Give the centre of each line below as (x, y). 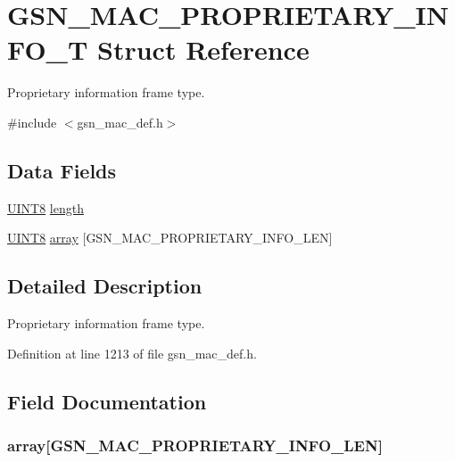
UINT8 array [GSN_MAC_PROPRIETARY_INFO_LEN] (170, 238)
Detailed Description (105, 286)
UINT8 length (45, 207)
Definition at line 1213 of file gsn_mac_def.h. (132, 353)
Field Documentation (107, 401)
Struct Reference (203, 49)
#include (32, 122)
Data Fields (62, 170)
